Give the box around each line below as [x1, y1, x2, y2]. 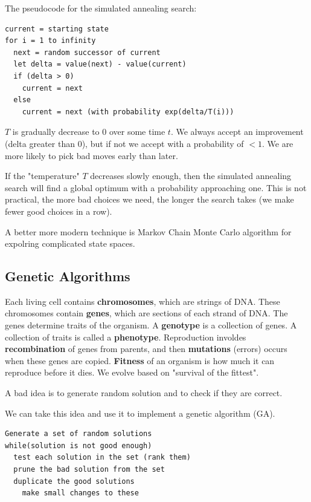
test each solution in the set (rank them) [13, 453, 191, 462]
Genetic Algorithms [5, 267, 130, 285]
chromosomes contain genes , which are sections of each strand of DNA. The [5, 307, 288, 319]
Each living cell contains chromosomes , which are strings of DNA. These [5, 295, 280, 307]
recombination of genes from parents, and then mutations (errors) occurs [5, 342, 287, 355]
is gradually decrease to [12, 125, 100, 138]
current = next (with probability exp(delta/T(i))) [22, 107, 234, 116]
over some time [109, 125, 165, 138]
